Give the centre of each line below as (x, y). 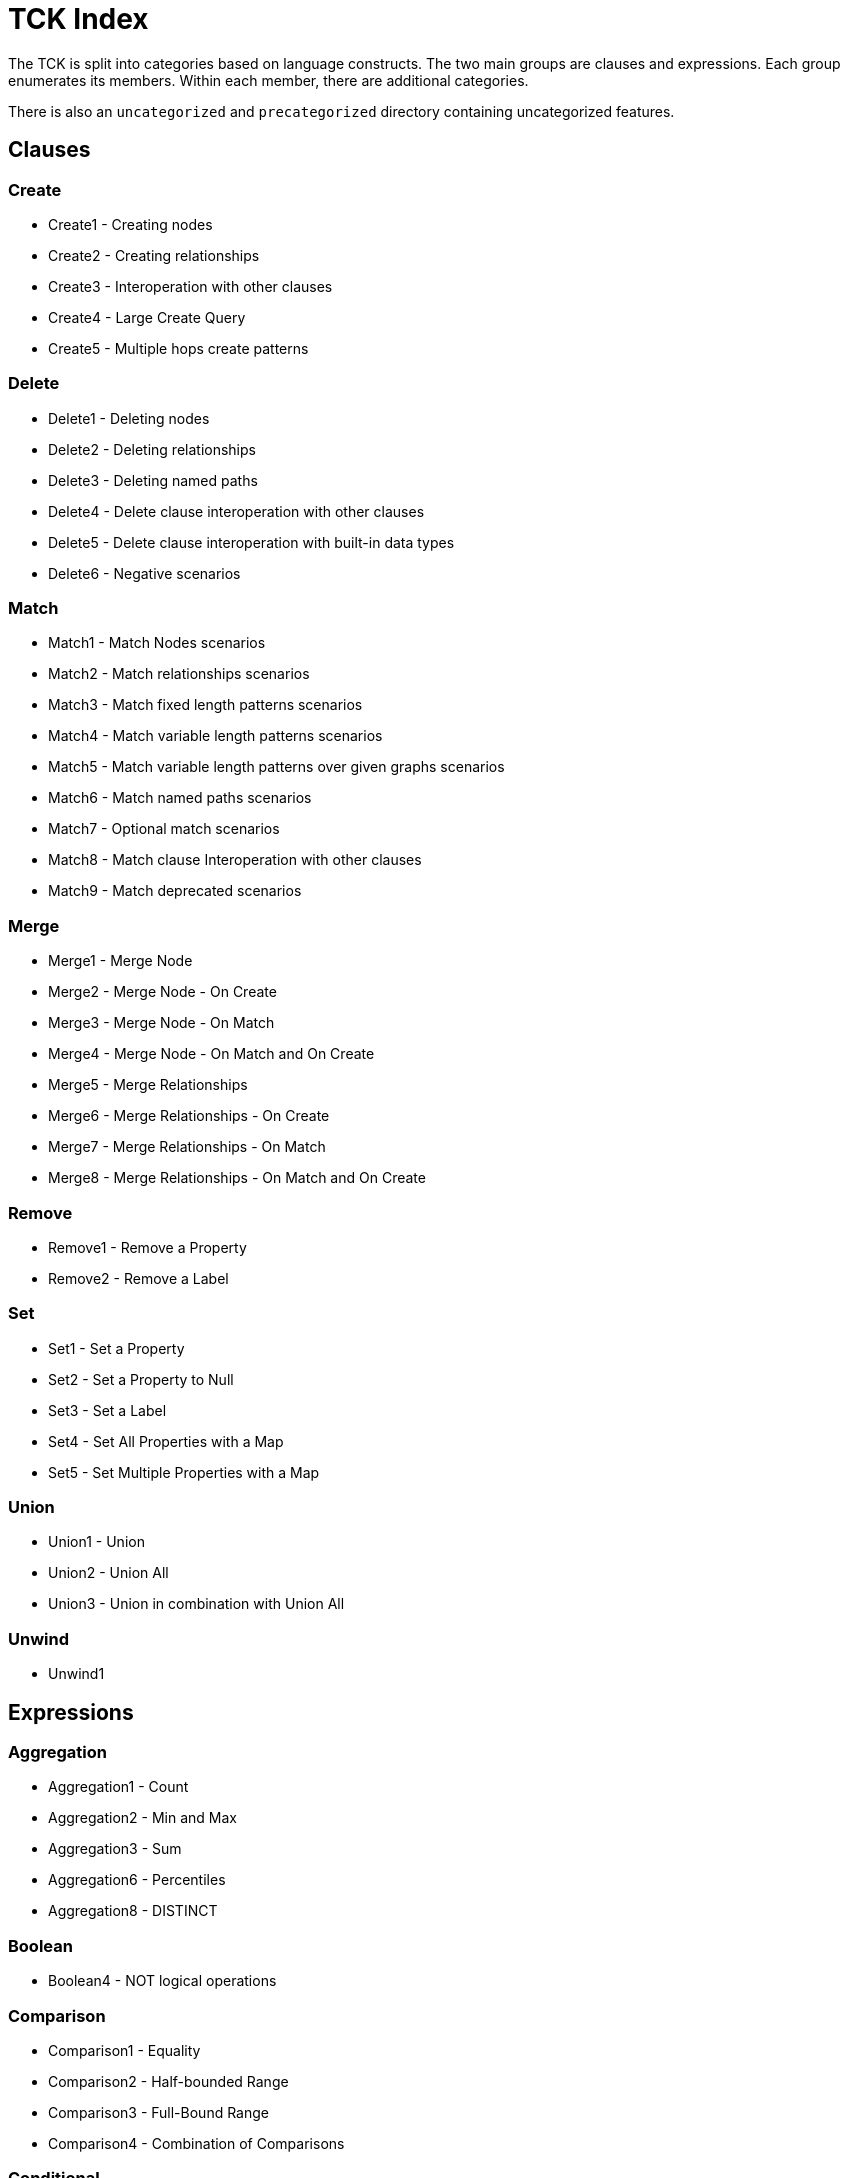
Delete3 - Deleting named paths (153, 480)
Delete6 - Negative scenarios (144, 573)
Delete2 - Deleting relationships (152, 449)
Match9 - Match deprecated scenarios (175, 891)
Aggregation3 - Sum (115, 1849)
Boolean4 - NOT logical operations (162, 1981)
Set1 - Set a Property (116, 1348)
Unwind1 (76, 1674)
